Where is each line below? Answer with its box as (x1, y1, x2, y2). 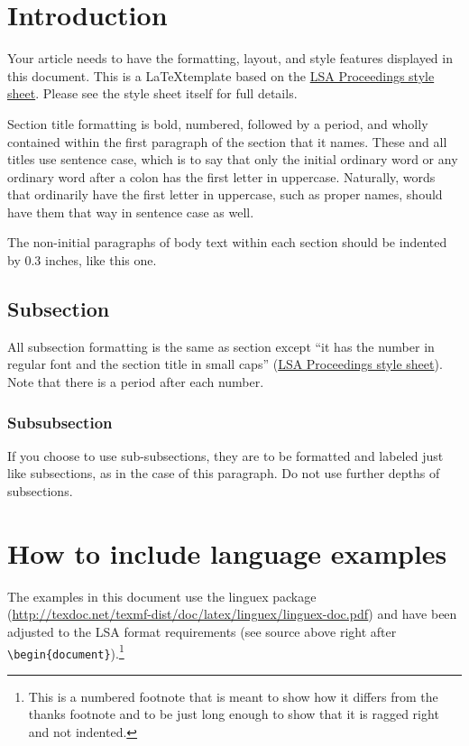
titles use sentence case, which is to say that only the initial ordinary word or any (7, 150, 458, 169)
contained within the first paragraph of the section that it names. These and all (7, 132, 447, 151)
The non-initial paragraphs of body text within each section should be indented (7, 233, 447, 252)
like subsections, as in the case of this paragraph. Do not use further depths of (7, 464, 440, 483)
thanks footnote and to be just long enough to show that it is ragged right (28, 705, 439, 723)
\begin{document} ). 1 (7, 640, 124, 662)
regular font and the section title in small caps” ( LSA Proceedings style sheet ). (7, 355, 443, 373)
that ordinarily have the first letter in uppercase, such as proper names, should (7, 185, 443, 204)
